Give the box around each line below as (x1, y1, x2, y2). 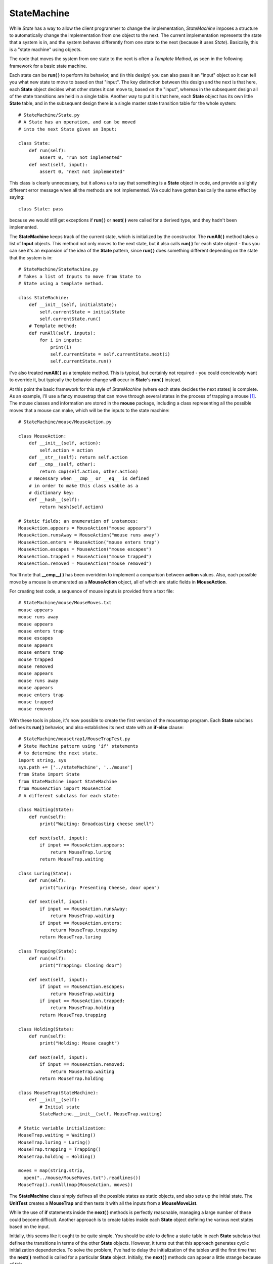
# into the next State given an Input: (18, 126, 117, 132)
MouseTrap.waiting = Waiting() (18, 1133, 96, 1138)
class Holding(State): (18, 1026, 75, 1032)
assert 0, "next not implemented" (39, 168, 125, 174)
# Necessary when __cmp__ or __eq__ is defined (28, 476, 149, 481)
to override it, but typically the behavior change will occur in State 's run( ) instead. (9, 377, 181, 383)
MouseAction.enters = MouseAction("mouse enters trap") (18, 539, 160, 545)
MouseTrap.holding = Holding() (18, 1153, 96, 1159)
